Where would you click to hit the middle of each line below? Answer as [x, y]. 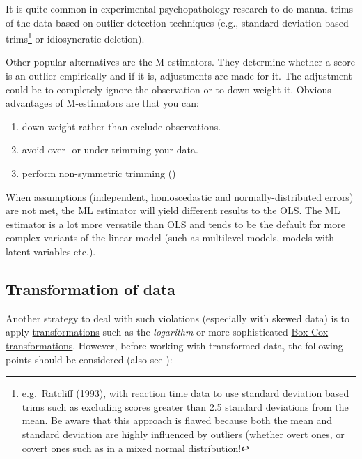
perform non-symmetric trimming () [99, 173]
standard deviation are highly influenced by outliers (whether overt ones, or [183, 434]
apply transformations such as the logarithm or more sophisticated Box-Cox [167, 332]
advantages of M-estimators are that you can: [102, 103]
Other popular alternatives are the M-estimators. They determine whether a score [180, 62]
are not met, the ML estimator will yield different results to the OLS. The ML [173, 210]
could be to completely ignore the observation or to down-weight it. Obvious [168, 89]
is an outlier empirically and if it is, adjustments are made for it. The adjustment [179, 76]
